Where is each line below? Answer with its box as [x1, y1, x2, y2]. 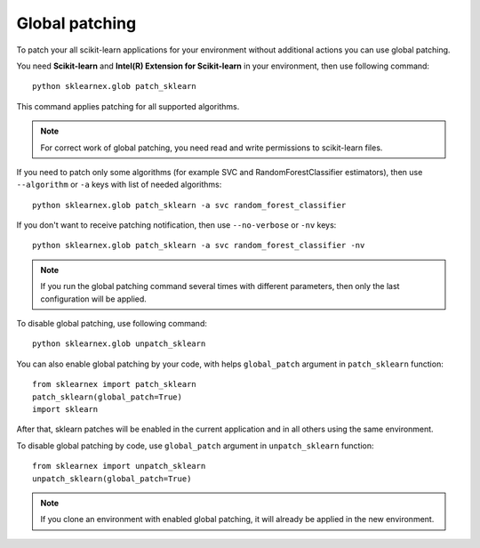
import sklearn [32, 404, 99, 414]
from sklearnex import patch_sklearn [32, 379, 197, 390]
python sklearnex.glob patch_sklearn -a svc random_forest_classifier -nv [32, 240, 365, 251]
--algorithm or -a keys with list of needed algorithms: [16, 179, 222, 190]
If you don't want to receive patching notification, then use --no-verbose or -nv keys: [16, 220, 337, 230]
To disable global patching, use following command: [16, 318, 208, 329]
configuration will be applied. [40, 294, 147, 304]
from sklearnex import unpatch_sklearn [32, 461, 206, 471]
